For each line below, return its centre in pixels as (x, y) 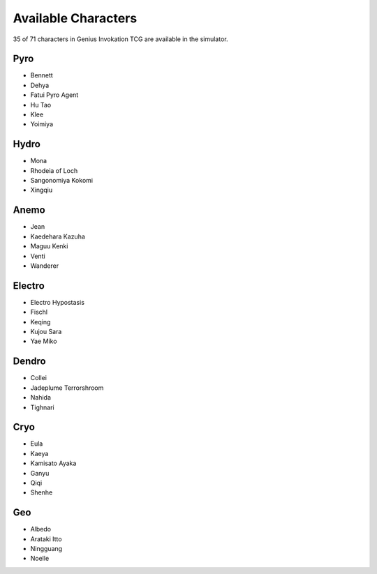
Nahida (41, 398)
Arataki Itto (46, 539)
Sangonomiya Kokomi (62, 181)
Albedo (41, 529)
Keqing (40, 322)
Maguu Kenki (49, 246)
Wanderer (45, 266)
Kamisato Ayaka (53, 463)
